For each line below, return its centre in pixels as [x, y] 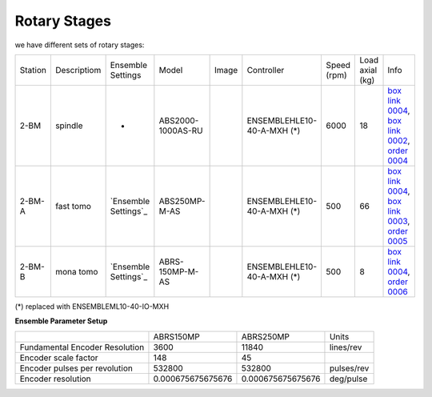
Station [33, 70]
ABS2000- [179, 120]
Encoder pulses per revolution [76, 368]
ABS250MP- [182, 201]
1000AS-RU [181, 130]
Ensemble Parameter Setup [61, 321]
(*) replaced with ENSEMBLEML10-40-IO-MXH [92, 306]
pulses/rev [349, 368]
